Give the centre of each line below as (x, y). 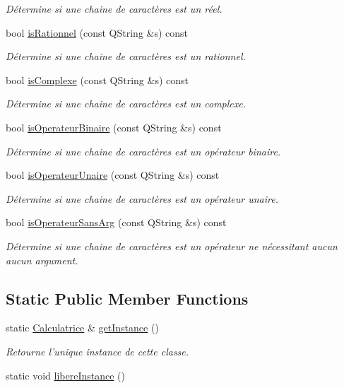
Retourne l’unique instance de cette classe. (97, 351)
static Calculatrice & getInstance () (82, 328)
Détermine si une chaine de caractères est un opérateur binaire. (143, 151)
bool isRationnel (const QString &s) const (97, 32)
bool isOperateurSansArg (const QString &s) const (116, 222)
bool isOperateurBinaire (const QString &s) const (114, 127)
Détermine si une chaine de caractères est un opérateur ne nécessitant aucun (172, 246)
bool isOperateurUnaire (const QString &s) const (113, 175)
